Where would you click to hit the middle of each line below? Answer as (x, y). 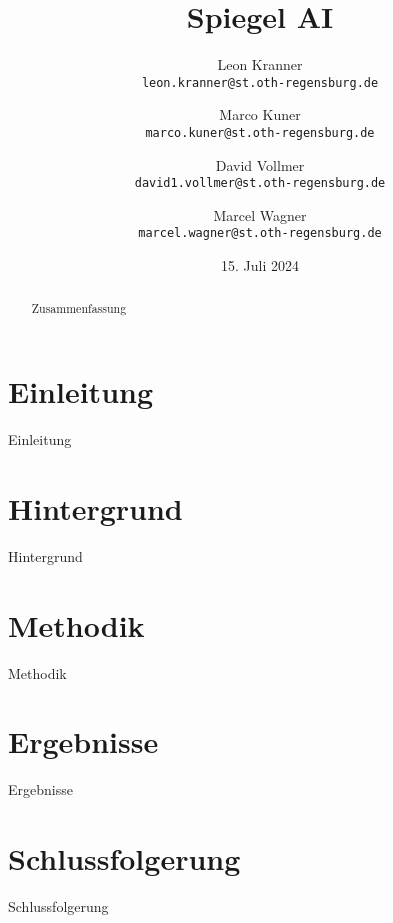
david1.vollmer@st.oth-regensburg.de (260, 183)
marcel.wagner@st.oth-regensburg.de (260, 233)
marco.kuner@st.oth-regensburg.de (260, 132)
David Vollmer (260, 164)
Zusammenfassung (79, 307)
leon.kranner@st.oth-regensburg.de (260, 82)
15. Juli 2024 (260, 265)
